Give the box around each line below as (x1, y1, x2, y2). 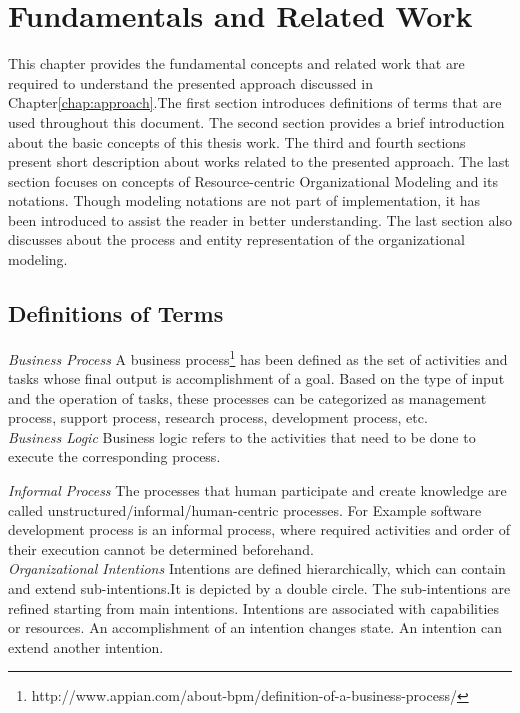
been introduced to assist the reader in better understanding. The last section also (8, 209, 512, 230)
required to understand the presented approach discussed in (8, 72, 373, 93)
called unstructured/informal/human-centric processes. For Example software (8, 499, 482, 520)
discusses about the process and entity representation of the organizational (8, 229, 465, 250)
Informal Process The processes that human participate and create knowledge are (8, 480, 507, 501)
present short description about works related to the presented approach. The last (8, 151, 510, 172)
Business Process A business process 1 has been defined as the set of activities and (8, 345, 508, 369)
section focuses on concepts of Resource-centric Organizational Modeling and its (8, 170, 498, 191)
